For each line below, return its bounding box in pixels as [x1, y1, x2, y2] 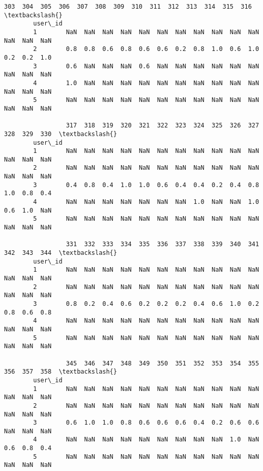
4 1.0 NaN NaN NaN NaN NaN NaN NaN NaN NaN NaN [33, 79, 259, 87]
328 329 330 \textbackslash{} [4, 130, 117, 138]
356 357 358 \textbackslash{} [4, 368, 117, 376]
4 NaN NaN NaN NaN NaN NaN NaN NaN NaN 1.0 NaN [33, 436, 259, 443]
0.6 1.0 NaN [4, 206, 52, 214]
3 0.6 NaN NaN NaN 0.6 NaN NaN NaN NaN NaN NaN [33, 62, 259, 70]
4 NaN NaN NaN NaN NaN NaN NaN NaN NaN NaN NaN [33, 317, 259, 325]
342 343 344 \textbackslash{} [4, 249, 117, 257]
